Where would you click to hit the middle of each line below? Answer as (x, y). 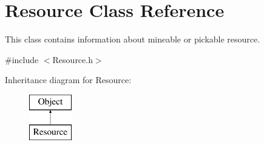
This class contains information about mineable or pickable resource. (133, 39)
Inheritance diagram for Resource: (68, 80)
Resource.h (73, 59)
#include (22, 59)
